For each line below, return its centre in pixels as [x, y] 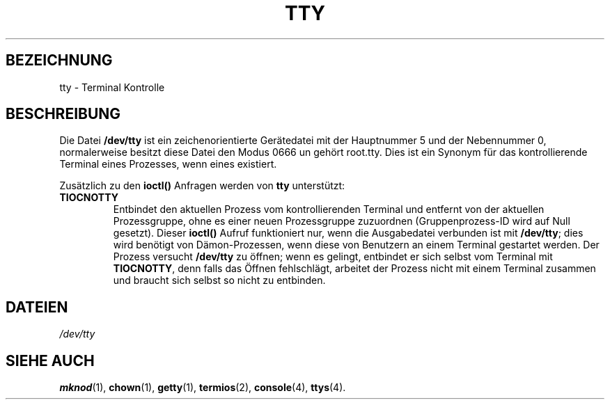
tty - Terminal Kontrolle [112, 87]
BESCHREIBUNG [63, 114]
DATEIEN [37, 307]
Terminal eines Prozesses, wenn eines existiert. [168, 164]
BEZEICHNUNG [59, 61]
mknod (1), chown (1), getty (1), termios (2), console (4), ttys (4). [203, 388]
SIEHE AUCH [50, 360]
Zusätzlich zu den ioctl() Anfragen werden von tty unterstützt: [202, 186]
